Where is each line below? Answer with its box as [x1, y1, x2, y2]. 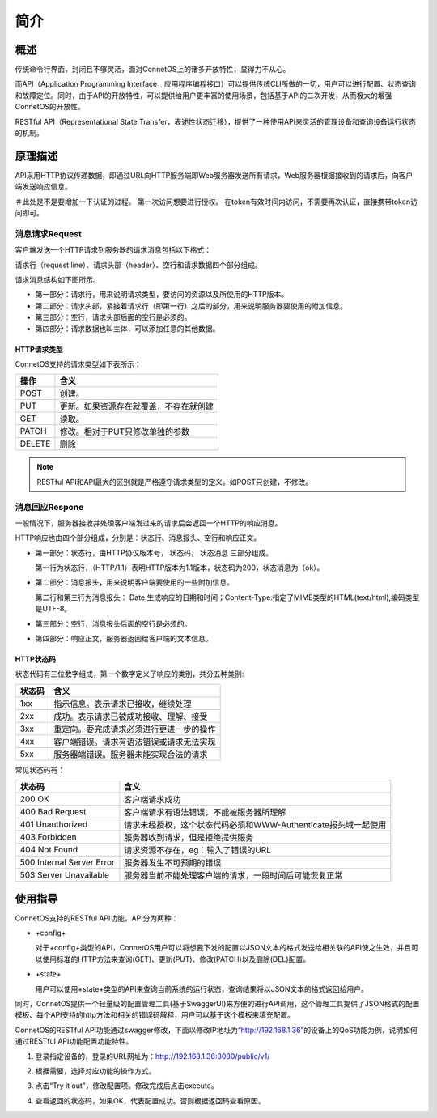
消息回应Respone [15, 501, 84, 512]
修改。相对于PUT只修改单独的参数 [59, 426, 190, 437]
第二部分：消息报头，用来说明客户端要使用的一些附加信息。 [35, 577, 234, 587]
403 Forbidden [19, 831, 77, 843]
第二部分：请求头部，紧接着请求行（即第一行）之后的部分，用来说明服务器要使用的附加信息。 [35, 300, 347, 311]
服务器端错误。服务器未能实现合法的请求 [53, 749, 208, 760]
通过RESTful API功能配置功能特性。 [15, 1036, 134, 1046]
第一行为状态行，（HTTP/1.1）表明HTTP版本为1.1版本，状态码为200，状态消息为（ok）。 [35, 563, 325, 572]
